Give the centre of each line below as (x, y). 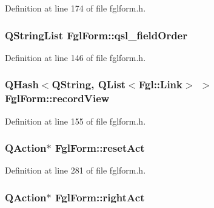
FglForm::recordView (57, 98)
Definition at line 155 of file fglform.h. (75, 121)
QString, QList (89, 84)
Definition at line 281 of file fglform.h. (75, 170)
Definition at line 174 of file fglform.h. (75, 8)
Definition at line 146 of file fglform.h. (75, 57)
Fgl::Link (161, 84)
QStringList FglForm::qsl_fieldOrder (96, 35)
